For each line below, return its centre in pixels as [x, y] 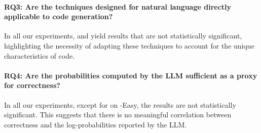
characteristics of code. [40, 55]
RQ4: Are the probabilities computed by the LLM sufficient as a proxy [131, 75]
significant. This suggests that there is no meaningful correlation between [118, 115]
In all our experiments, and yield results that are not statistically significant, [123, 36]
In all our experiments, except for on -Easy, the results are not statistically [120, 104]
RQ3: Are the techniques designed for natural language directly [118, 6]
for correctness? [32, 85]
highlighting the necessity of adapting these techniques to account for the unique [129, 45]
